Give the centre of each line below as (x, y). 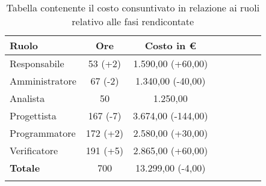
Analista (27, 98)
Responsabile (37, 63)
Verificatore (34, 150)
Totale (25, 168)
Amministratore (43, 81)
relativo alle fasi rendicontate (133, 21)
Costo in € (170, 45)
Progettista (33, 115)
